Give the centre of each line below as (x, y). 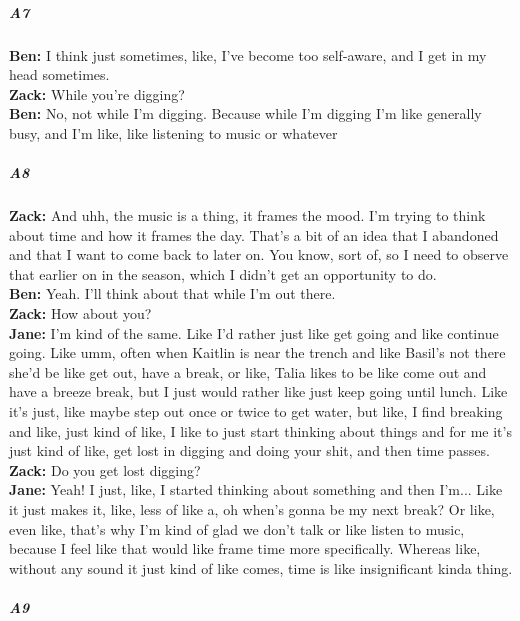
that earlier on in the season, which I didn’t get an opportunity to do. (223, 273)
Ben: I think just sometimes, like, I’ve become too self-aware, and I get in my (248, 54)
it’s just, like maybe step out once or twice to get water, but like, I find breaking (256, 411)
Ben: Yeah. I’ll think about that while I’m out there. (172, 293)
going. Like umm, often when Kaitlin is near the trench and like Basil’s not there (257, 352)
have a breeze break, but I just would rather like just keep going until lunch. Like (258, 391)
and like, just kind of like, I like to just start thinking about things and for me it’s (260, 430)
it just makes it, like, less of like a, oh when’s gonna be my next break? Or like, (252, 509)
